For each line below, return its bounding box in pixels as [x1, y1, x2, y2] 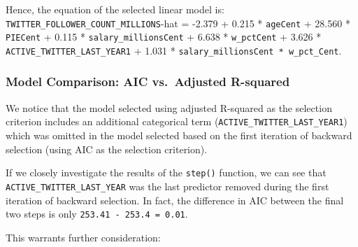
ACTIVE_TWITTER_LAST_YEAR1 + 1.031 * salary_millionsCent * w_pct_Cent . [6, 43, 342, 57]
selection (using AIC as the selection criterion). [6, 141, 208, 156]
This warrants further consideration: [6, 230, 161, 244]
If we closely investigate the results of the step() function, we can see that [6, 165, 327, 180]
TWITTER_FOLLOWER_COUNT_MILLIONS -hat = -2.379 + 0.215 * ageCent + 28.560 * [6, 15, 350, 30]
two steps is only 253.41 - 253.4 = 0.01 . [6, 206, 188, 221]
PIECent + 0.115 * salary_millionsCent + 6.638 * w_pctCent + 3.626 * [6, 29, 322, 44]
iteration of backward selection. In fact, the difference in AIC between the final [6, 192, 344, 207]
